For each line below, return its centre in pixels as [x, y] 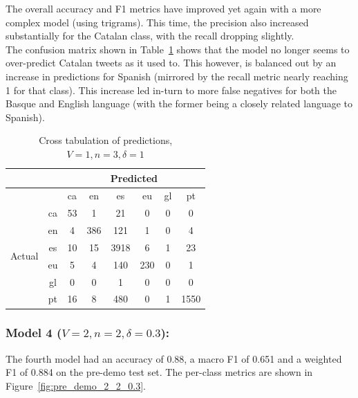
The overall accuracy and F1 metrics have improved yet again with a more [163, 8]
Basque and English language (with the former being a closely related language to [179, 103]
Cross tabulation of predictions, [106, 140]
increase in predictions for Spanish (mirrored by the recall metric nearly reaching [177, 76]
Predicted [134, 178]
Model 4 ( [34, 333]
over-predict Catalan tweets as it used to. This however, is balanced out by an [171, 63]
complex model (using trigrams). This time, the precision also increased [157, 22]
